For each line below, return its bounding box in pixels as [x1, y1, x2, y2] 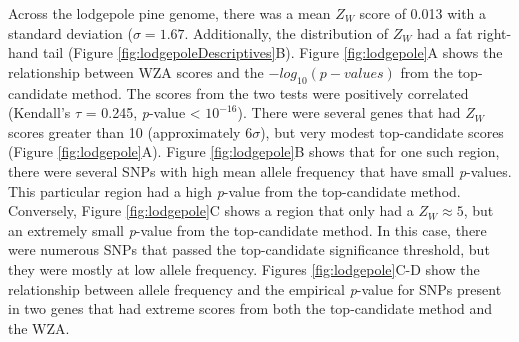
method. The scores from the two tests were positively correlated [71, 82, 469, 103]
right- [477, 22, 512, 43]
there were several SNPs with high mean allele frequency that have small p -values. [8, 160, 512, 181]
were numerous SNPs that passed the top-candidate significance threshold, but [8, 239, 490, 260]
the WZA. [8, 317, 70, 338]
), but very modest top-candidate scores [260, 121, 504, 142]
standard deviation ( [8, 22, 133, 43]
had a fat [417, 22, 473, 43]
